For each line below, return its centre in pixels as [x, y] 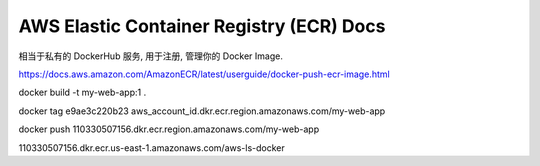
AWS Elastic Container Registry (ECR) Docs [202, 26]
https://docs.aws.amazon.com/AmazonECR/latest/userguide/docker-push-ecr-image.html [204, 74]
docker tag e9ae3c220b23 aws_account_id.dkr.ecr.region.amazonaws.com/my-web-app [202, 111]
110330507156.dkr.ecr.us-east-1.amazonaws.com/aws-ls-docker [151, 147]
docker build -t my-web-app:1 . [82, 92]
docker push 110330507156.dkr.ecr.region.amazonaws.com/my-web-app [169, 129]
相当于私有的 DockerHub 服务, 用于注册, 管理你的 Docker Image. [151, 56]
